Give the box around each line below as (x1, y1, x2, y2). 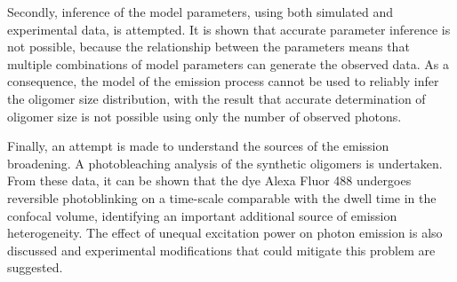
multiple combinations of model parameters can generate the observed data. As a (7, 54, 450, 73)
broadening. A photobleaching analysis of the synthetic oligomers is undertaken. (7, 153, 443, 172)
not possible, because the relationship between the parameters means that (7, 37, 410, 56)
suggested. (7, 258, 63, 277)
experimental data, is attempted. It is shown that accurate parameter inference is (7, 20, 451, 38)
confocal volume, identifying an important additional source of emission (7, 206, 397, 224)
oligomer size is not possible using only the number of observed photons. (7, 106, 402, 125)
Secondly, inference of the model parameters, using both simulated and (7, 3, 393, 20)
